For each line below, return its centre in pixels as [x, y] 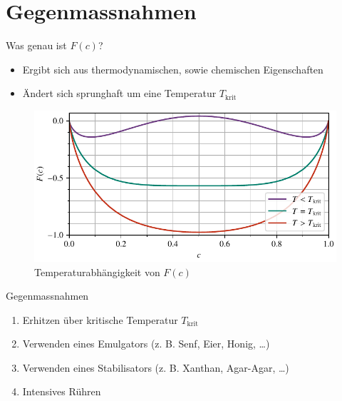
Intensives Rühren [62, 391]
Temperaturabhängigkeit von [97, 271]
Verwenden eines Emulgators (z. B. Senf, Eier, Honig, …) [146, 344]
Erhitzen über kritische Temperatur [100, 319]
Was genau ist [36, 45]
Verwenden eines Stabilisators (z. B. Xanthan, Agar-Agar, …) [156, 367]
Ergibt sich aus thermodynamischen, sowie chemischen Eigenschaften [173, 69]
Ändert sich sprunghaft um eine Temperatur [119, 93]
